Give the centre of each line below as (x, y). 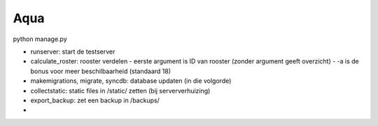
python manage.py (40, 39)
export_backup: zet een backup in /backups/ (95, 100)
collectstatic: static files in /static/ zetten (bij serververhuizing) (120, 90)
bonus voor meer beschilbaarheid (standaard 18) (101, 71)
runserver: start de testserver (73, 52)
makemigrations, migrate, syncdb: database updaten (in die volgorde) (131, 81)
